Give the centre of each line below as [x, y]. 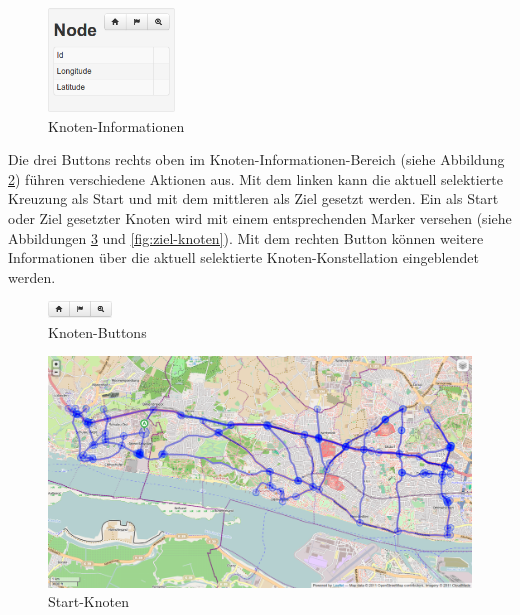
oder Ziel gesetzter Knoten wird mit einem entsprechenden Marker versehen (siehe [260, 217]
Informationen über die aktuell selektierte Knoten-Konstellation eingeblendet [243, 257]
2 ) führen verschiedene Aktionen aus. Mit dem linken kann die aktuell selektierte [256, 178]
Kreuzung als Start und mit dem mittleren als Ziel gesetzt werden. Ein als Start [253, 198]
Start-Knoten [88, 601]
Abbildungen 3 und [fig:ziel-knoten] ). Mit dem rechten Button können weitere [246, 237]
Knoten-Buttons [97, 331]
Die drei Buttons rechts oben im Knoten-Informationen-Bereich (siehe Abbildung [256, 159]
